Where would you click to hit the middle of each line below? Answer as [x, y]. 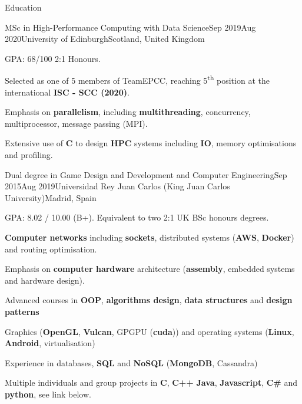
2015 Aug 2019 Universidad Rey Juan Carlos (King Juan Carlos [117, 186]
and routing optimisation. [51, 249]
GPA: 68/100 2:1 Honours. [53, 58]
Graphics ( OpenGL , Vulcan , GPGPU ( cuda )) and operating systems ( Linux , [150, 331]
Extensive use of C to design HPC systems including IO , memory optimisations [151, 143]
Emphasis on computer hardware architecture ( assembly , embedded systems [150, 269]
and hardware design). [45, 280]
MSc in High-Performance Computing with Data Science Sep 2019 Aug [130, 27]
